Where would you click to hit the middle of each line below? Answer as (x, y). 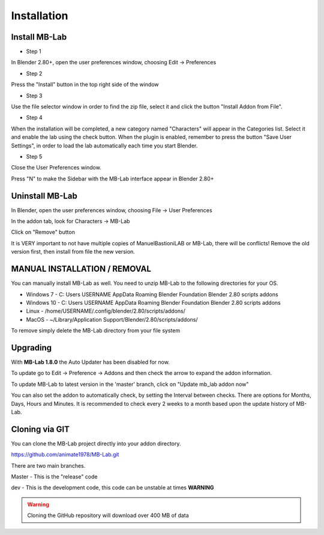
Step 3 (34, 96)
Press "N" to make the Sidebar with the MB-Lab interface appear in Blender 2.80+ (112, 179)
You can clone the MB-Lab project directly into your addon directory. (96, 443)
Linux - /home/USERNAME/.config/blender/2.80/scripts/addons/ (106, 311)
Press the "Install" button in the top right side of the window (85, 85)
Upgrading (31, 348)
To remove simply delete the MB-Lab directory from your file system (95, 331)
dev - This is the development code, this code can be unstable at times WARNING (112, 488)
